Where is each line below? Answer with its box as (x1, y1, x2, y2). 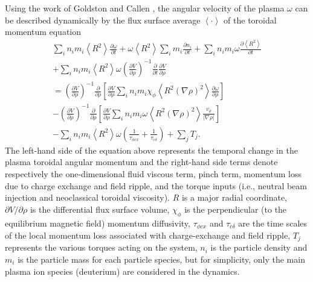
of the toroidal (224, 13, 277, 26)
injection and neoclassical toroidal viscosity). (5, 191, 170, 204)
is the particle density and (210, 241, 308, 254)
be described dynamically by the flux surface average (5, 13, 201, 26)
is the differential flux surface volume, (30, 202, 170, 215)
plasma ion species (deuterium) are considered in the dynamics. (5, 265, 240, 277)
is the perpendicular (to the (184, 202, 287, 215)
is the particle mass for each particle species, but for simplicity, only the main (18, 253, 305, 266)
